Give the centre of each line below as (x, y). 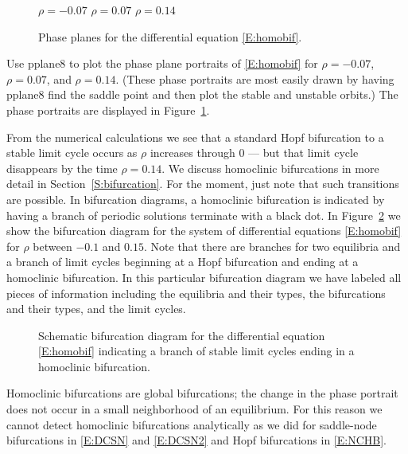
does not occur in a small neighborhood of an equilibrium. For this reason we (194, 409)
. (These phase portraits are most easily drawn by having (255, 78)
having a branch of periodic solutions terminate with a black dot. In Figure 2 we (204, 215)
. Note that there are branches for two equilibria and (272, 246)
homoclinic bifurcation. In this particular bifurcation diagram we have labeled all (204, 277)
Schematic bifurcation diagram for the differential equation (182, 335)
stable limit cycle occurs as (72, 153)
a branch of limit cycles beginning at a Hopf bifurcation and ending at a (183, 262)
